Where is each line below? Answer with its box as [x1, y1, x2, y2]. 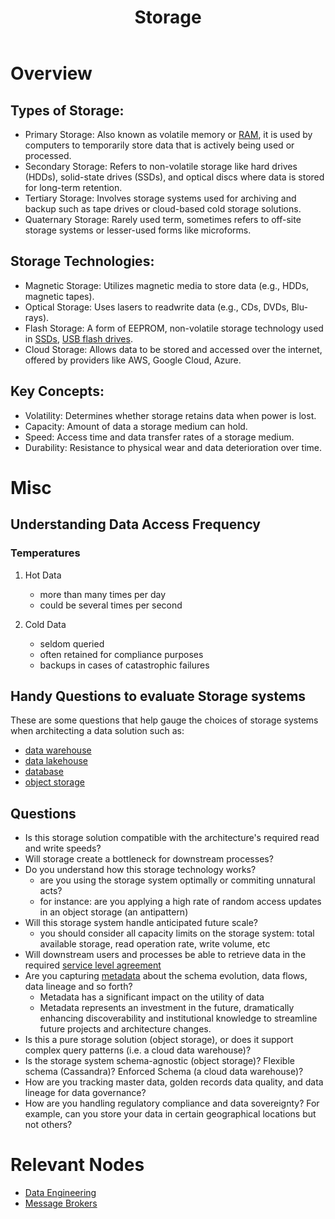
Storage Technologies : [10, 253, 155, 270]
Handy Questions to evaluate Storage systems [10, 687, 307, 705]
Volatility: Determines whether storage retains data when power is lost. [24, 409, 317, 421]
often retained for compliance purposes [39, 648, 204, 660]
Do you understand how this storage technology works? [24, 864, 257, 876]
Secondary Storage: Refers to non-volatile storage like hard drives [24, 161, 298, 172]
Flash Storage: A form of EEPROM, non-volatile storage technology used [24, 322, 324, 334]
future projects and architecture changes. [39, 1023, 212, 1035]
